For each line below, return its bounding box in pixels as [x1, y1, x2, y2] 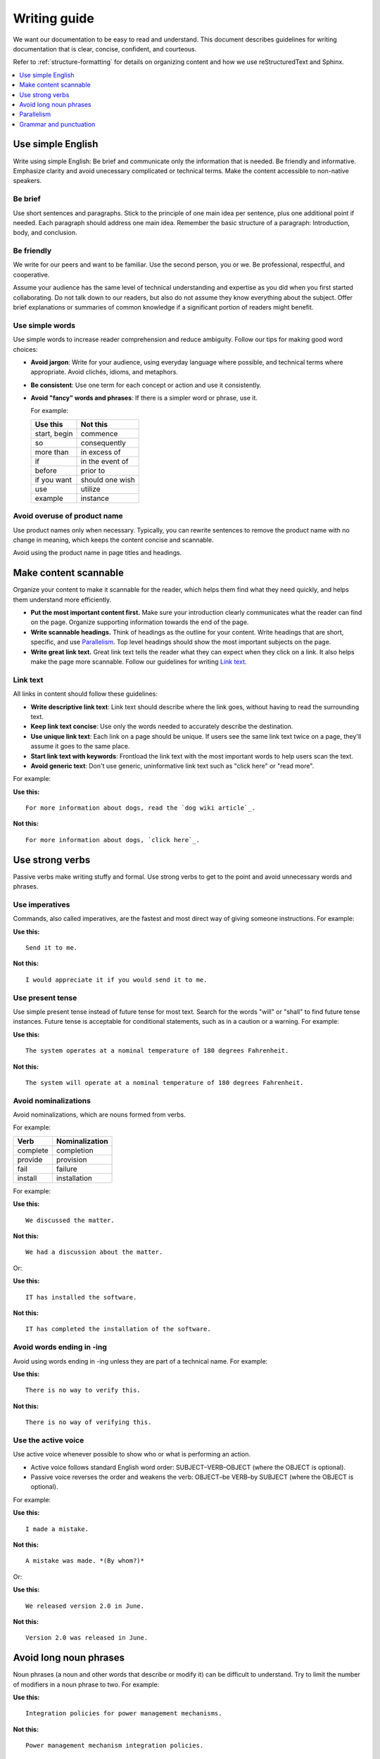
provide [17, 1155, 43, 1164]
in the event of [80, 456, 129, 466]
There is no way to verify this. [25, 1386, 141, 1395]
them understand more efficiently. [13, 595, 112, 604]
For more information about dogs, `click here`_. [25, 836, 201, 844]
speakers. [13, 177, 42, 185]
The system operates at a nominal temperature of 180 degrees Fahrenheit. [25, 1047, 289, 1055]
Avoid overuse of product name [13, 511, 123, 521]
